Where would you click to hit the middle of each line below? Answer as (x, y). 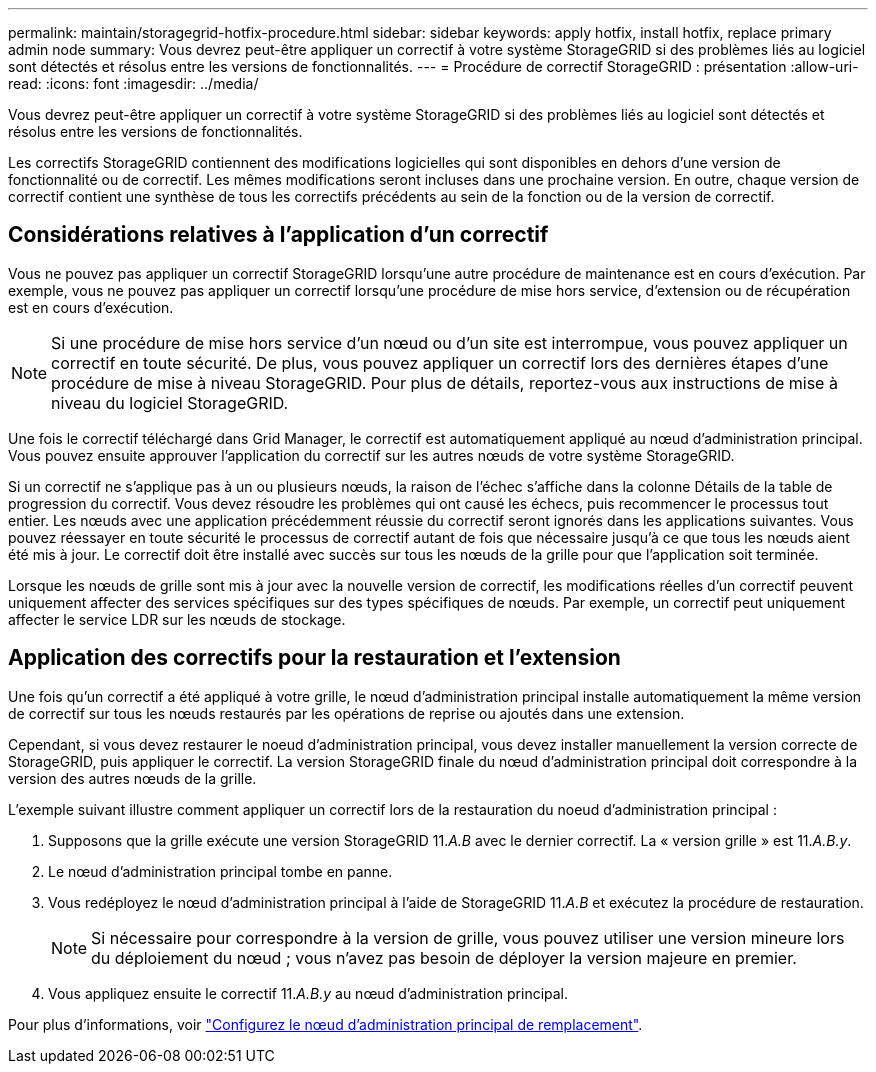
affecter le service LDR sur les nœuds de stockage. (177, 619)
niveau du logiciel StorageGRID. (170, 402)
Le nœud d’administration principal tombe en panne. (220, 871)
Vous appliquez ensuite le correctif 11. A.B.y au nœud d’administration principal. (308, 993)
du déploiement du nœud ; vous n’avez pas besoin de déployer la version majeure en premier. (444, 957)
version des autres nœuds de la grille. (132, 778)
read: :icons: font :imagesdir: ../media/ (133, 83)
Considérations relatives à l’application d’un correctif (278, 235)
